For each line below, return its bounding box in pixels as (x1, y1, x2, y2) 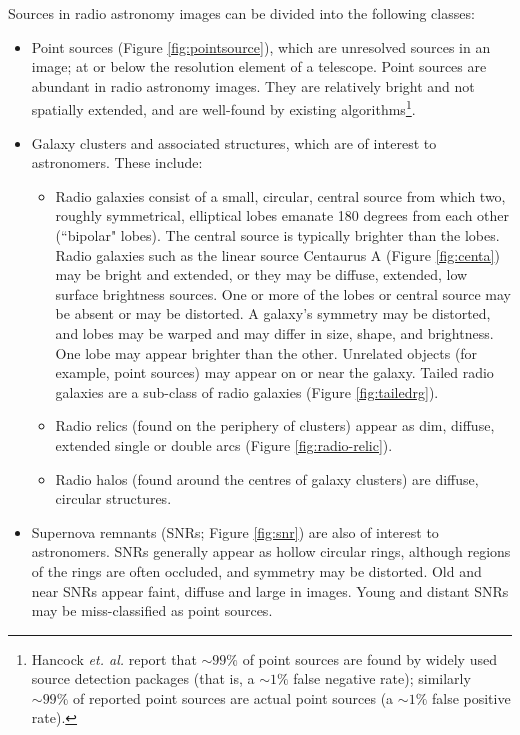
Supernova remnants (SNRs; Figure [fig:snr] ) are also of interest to (31, 521, 439, 542)
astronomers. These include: (31, 152, 203, 173)
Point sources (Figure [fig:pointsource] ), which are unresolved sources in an (31, 36, 491, 57)
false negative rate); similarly (293, 668, 471, 689)
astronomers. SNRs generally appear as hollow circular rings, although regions (31, 541, 511, 562)
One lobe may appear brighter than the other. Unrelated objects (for (55, 342, 478, 363)
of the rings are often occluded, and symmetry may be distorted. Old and (31, 560, 482, 581)
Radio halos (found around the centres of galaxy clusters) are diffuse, (55, 468, 479, 489)
